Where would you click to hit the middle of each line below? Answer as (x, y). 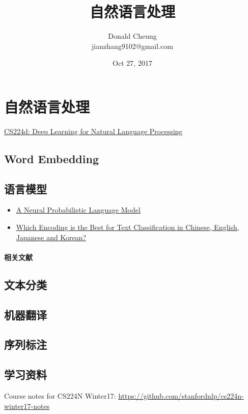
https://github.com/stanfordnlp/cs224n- (181, 395)
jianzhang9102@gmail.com (132, 46)
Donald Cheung (132, 36)
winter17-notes (27, 406)
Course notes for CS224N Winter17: (60, 395)
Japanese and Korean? (51, 237)
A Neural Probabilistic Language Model (78, 210)
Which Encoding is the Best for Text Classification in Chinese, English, (128, 227)
